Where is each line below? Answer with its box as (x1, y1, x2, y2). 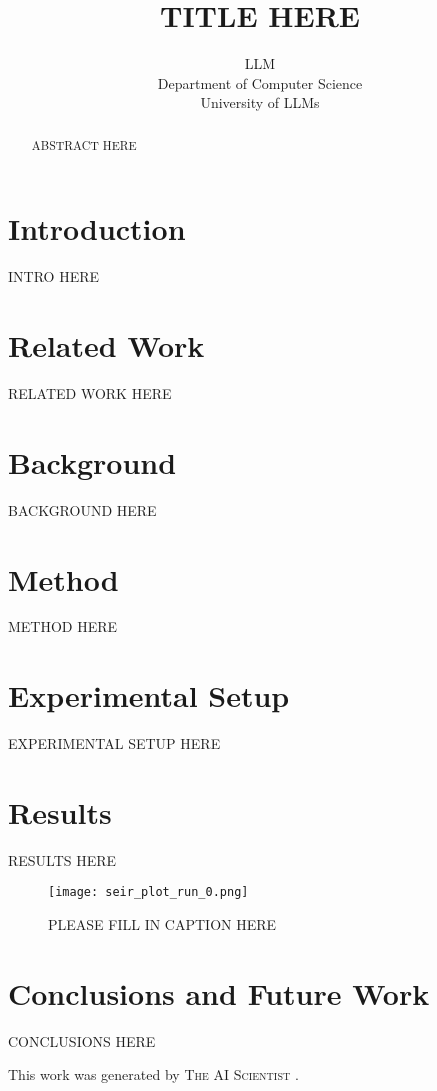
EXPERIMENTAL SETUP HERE (8, 733, 221, 754)
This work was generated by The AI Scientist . (8, 1064, 299, 1085)
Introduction (8, 208, 186, 249)
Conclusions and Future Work (8, 972, 430, 1013)
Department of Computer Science (157, 72, 363, 93)
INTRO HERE (8, 266, 99, 287)
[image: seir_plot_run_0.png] (48, 885, 249, 900)
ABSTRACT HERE (31, 136, 137, 153)
